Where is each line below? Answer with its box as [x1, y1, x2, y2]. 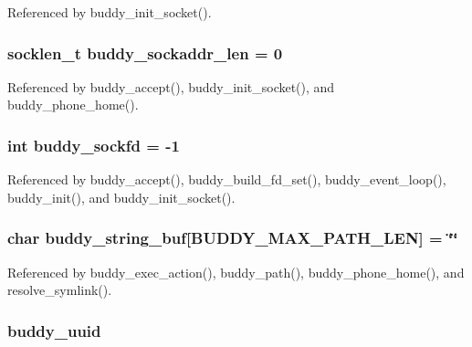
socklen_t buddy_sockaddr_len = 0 [7, 41, 283, 64]
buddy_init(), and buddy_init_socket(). [7, 187, 236, 206]
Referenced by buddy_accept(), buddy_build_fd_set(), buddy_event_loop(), [7, 170, 446, 189]
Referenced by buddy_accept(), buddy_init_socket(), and [7, 77, 335, 96]
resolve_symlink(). [7, 280, 112, 300]
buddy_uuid [7, 319, 101, 342]
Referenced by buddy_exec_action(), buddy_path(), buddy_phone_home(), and [7, 262, 465, 281]
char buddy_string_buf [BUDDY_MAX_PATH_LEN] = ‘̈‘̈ [7, 226, 458, 249]
